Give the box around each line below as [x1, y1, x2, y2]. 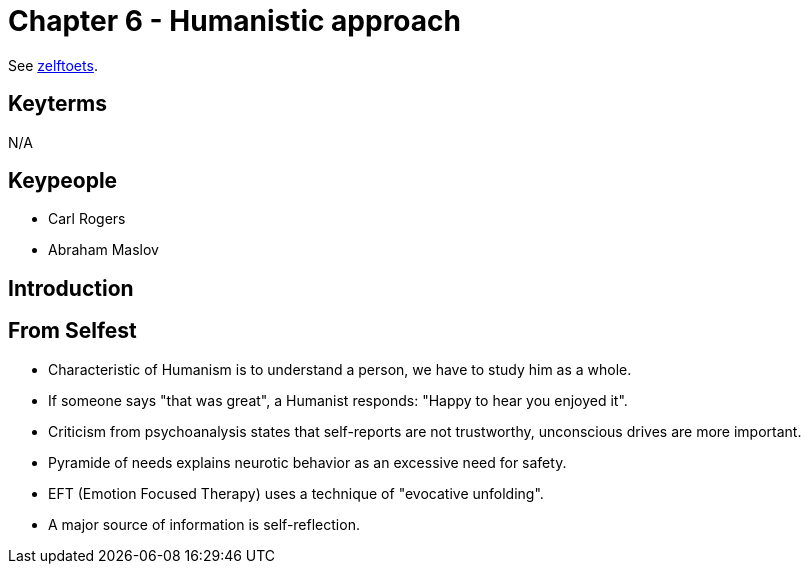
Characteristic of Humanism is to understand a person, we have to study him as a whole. [48, 360, 632, 378]
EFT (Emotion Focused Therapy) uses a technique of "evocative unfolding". [48, 484, 544, 502]
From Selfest [8, 318, 137, 344]
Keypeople [8, 168, 118, 194]
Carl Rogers [48, 210, 126, 228]
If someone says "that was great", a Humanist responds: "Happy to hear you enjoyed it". [48, 391, 628, 409]
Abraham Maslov [48, 241, 159, 259]
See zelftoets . [8, 56, 98, 74]
